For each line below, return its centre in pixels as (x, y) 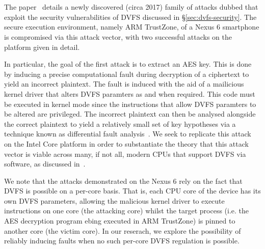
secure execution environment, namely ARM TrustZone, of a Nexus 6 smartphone (132, 27)
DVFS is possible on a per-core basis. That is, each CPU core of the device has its (132, 191)
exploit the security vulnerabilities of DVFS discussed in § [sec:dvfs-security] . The (130, 17)
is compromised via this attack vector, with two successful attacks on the (118, 36)
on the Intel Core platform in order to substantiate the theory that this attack (126, 143)
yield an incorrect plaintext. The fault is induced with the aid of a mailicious (124, 84)
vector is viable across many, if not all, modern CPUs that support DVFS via (125, 154)
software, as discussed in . (45, 164)
